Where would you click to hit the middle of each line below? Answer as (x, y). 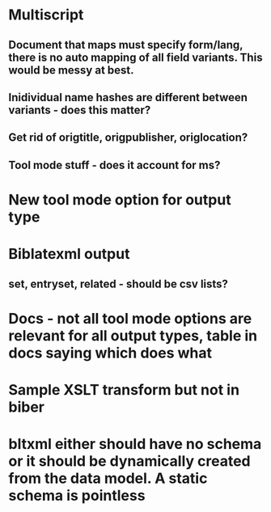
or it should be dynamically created (129, 461)
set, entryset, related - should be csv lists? (119, 284)
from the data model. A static (108, 478)
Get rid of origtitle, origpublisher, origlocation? (128, 138)
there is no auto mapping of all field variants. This (135, 57)
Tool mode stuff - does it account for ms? (114, 165)
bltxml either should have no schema (135, 444)
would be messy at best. (72, 70)
